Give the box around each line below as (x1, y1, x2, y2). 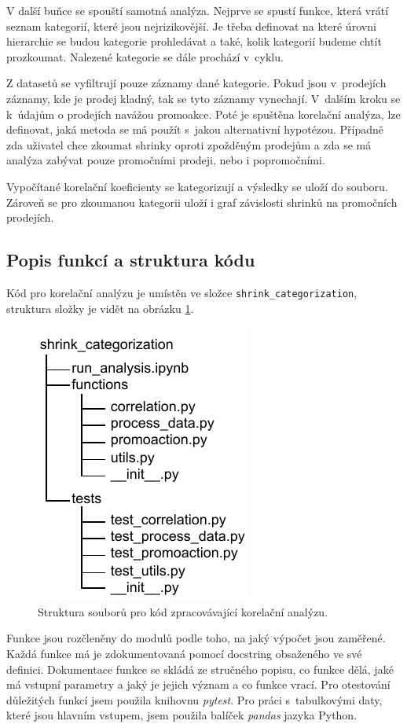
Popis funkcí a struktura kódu (6, 248, 255, 272)
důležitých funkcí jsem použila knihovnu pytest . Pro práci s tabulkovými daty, (6, 691, 383, 708)
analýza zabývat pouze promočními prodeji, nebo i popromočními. (6, 152, 325, 168)
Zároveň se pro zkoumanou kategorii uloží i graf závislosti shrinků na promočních (6, 193, 398, 210)
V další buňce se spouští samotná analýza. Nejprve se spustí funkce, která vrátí (6, 2, 389, 18)
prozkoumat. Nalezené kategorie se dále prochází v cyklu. (6, 48, 284, 64)
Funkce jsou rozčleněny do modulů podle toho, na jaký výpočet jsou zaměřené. (6, 630, 386, 646)
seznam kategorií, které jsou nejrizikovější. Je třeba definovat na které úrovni (6, 17, 376, 34)
